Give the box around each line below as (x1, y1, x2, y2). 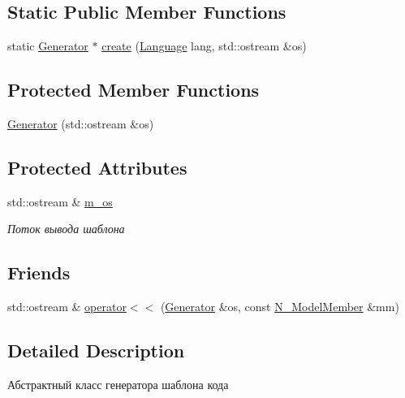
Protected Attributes (7, 154, 187, 180)
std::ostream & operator (7, 298, 127, 315)
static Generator (7, 37, 88, 54)
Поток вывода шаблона (7, 220, 125, 237)
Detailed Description (7, 338, 185, 363)
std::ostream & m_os (7, 193, 113, 210)
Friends (7, 260, 71, 285)
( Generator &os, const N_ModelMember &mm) (160, 298, 399, 315)
